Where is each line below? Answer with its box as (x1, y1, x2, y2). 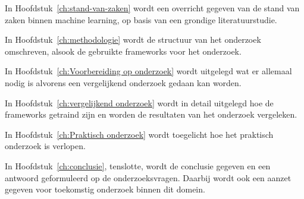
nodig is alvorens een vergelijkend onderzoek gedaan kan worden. (5, 76, 242, 89)
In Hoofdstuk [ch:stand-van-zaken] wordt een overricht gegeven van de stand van (5, 2, 300, 14)
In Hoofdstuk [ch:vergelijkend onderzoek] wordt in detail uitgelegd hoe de (5, 96, 274, 109)
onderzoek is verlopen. (5, 140, 86, 152)
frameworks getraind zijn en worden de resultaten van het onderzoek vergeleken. (5, 108, 297, 121)
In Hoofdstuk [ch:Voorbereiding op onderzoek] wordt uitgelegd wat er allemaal (5, 65, 292, 77)
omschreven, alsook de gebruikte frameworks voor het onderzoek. (5, 45, 242, 57)
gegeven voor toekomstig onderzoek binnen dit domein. (5, 183, 205, 195)
